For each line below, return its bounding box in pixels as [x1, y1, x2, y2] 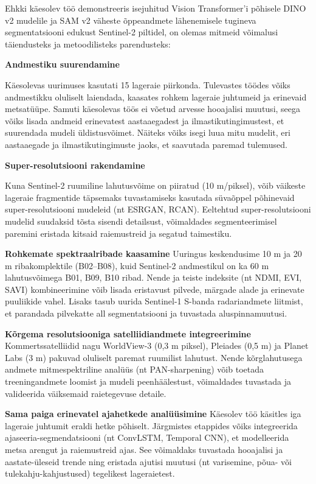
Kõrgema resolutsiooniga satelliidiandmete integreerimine [5, 327, 251, 340]
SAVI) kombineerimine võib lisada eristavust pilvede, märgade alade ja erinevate [5, 282, 304, 295]
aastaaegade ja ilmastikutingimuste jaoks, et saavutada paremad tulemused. [5, 138, 287, 150]
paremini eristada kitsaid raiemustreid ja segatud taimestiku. [5, 226, 232, 239]
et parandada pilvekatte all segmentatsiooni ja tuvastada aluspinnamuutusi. [5, 307, 287, 320]
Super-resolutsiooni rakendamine [5, 158, 145, 171]
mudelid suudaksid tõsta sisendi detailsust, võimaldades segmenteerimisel [5, 214, 277, 227]
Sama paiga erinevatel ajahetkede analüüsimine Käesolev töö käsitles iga [5, 407, 301, 420]
